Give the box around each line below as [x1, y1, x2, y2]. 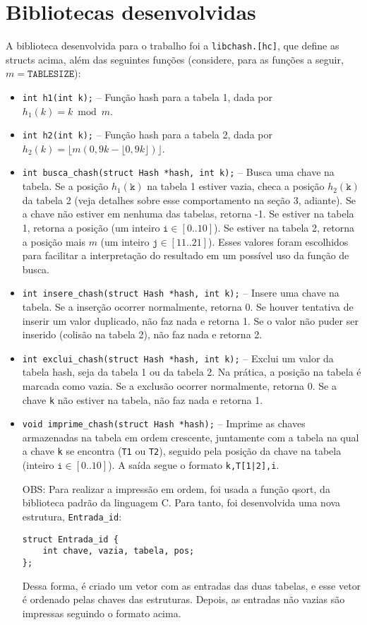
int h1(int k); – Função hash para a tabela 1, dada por [22, 89, 272, 104]
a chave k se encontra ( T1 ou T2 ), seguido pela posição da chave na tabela [22, 444, 342, 458]
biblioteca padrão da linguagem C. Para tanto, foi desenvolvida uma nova [22, 495, 341, 510]
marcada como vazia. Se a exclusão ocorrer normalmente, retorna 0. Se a [22, 378, 337, 393]
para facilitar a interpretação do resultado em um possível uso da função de [22, 248, 349, 263]
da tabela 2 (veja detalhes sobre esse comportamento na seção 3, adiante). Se [22, 192, 356, 207]
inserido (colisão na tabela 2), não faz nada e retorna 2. [22, 327, 263, 342]
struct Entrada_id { [22, 534, 119, 544]
